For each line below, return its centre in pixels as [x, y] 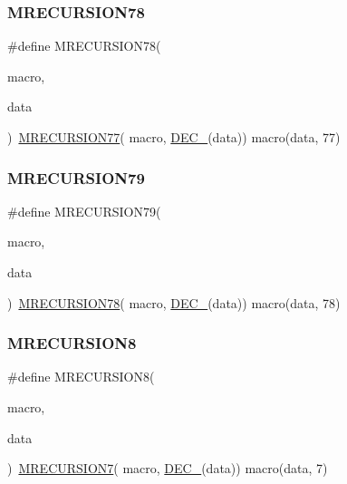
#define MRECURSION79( [84, 211]
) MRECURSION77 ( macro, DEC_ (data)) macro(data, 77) [174, 137]
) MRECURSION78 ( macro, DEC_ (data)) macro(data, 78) [174, 302]
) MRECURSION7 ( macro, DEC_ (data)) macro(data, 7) [168, 468]
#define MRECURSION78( [84, 46]
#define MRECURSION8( [81, 377]
